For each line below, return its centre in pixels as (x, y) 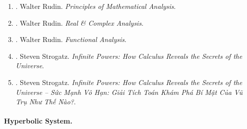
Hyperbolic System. (38, 121)
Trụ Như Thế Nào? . (46, 102)
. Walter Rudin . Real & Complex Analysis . (79, 22)
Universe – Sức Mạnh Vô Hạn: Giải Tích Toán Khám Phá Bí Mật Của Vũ (129, 92)
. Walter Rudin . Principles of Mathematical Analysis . (96, 6)
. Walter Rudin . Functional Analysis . (71, 39)
